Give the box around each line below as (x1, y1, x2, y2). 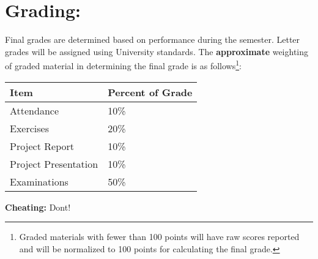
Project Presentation (10, 156, 98, 171)
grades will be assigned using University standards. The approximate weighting (5, 45, 309, 58)
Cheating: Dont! (5, 200, 71, 213)
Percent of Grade (108, 84, 193, 99)
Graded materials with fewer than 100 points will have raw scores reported (19, 230, 300, 243)
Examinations (10, 174, 68, 189)
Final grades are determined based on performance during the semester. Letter (5, 33, 300, 46)
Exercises (10, 121, 49, 135)
